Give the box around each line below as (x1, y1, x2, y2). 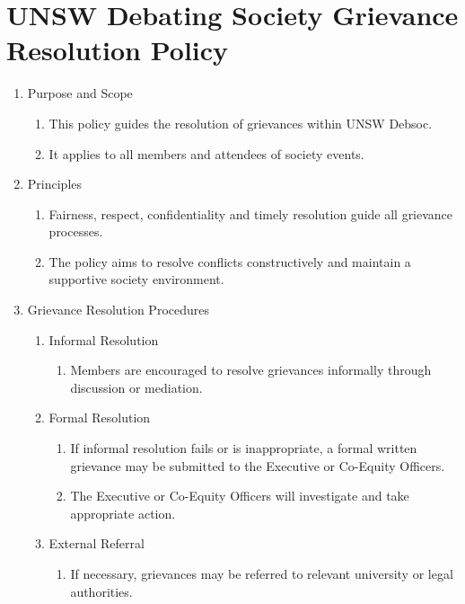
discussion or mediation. (70, 377, 203, 396)
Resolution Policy (6, 31, 229, 68)
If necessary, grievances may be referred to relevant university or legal (70, 564, 453, 582)
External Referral (48, 534, 145, 553)
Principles (27, 174, 83, 193)
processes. (48, 222, 103, 241)
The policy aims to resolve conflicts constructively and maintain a (48, 252, 411, 271)
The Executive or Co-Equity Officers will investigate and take (70, 486, 409, 505)
